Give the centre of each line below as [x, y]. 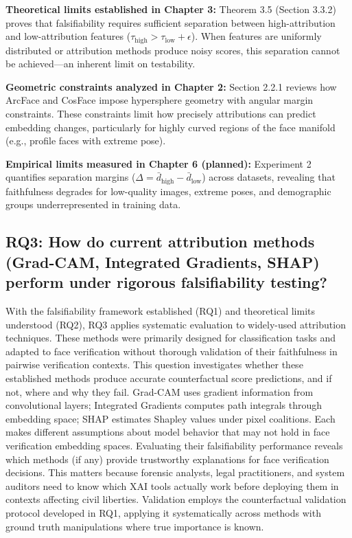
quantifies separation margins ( [71, 177]
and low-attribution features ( [68, 36]
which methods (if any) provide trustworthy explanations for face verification [167, 459]
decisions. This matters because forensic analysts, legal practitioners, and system [175, 472]
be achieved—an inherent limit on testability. [101, 64]
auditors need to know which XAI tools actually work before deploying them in [172, 485]
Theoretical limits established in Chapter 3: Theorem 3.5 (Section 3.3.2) [171, 9]
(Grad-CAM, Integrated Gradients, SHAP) [163, 261]
